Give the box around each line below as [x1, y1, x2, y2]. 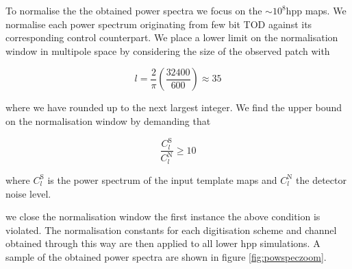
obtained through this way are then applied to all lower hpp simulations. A [5, 236, 320, 250]
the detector [296, 172, 347, 187]
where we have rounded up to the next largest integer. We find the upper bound [5, 100, 342, 115]
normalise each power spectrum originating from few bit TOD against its [5, 16, 312, 31]
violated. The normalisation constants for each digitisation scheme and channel [5, 222, 337, 237]
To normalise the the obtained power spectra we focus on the [5, 3, 262, 17]
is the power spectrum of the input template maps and [47, 172, 277, 187]
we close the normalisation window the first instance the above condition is [5, 209, 320, 224]
